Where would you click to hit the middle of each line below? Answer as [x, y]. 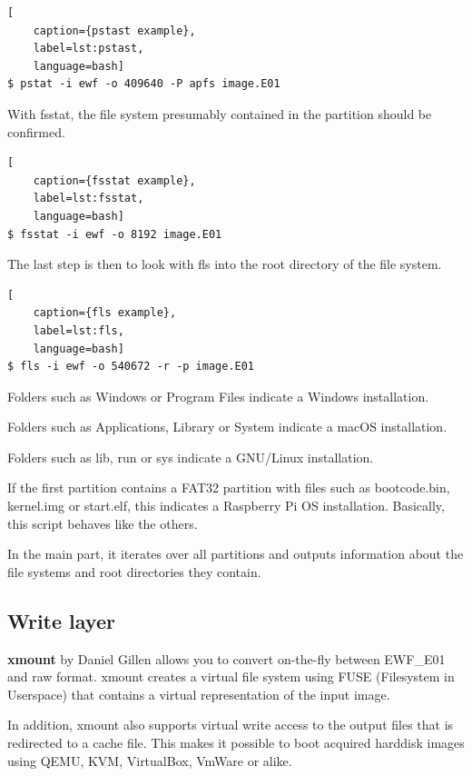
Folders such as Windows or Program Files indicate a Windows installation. [218, 396]
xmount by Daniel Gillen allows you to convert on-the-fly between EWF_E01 [226, 658]
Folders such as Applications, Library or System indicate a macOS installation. [227, 427]
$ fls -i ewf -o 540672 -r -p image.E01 [131, 367]
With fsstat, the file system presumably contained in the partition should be [220, 113]
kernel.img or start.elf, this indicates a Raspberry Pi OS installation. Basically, [226, 506]
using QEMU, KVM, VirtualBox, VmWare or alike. [150, 760]
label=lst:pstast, [88, 49]
